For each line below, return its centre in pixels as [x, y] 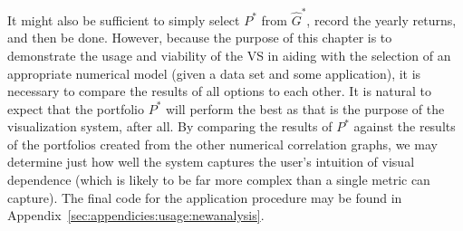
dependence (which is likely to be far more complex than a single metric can [219, 180]
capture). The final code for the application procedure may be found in [205, 197]
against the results [405, 126]
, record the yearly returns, [381, 19]
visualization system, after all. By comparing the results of [170, 126]
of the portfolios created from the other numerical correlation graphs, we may [222, 144]
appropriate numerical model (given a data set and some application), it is [214, 73]
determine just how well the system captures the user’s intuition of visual [211, 162]
